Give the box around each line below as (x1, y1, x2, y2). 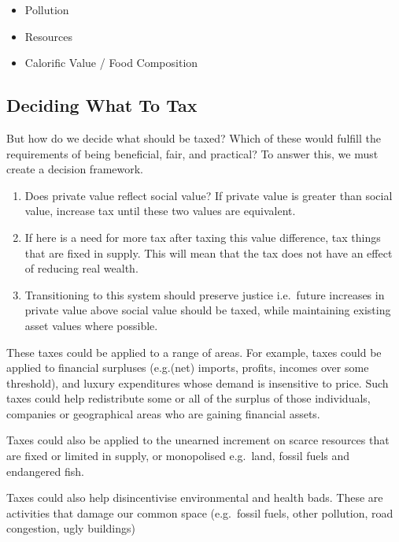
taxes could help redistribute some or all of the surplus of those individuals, (6, 390, 371, 406)
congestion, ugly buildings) (6, 520, 135, 536)
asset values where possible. (24, 317, 158, 333)
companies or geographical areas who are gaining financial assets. (6, 405, 320, 421)
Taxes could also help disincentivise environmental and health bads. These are (6, 489, 383, 506)
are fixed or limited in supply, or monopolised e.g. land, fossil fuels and (6, 447, 350, 464)
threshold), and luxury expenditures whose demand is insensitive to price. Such (6, 374, 389, 391)
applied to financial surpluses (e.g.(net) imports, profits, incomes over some (6, 359, 369, 376)
